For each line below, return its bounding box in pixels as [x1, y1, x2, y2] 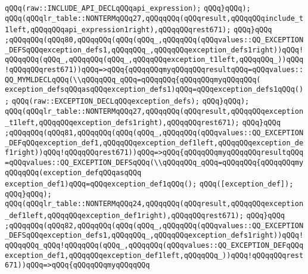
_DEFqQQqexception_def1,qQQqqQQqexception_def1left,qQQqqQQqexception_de [5, 138, 304, 147]
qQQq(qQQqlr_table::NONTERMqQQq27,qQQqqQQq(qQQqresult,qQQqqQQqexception [5, 107, 304, 116]
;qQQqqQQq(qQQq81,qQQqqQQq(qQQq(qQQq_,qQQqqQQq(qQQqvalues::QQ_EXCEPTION [5, 128, 304, 137]
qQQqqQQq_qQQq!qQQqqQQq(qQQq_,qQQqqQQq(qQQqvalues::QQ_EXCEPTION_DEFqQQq [5, 241, 304, 250]
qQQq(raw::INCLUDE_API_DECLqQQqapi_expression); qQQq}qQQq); [5, 4, 251, 13]
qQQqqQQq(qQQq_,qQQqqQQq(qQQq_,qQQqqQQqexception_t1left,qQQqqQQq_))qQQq [5, 55, 304, 64]
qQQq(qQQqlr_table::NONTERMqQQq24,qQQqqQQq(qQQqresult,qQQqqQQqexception [5, 200, 304, 208]
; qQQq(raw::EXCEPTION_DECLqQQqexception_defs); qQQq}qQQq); [5, 96, 250, 105]
